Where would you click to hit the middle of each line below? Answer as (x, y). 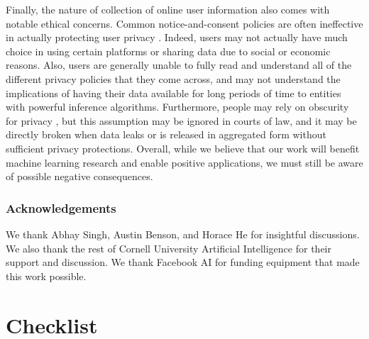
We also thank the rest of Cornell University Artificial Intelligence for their (169, 248)
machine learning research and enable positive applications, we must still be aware (184, 162)
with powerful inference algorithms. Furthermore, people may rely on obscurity (177, 107)
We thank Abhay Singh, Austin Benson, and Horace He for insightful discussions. (183, 234)
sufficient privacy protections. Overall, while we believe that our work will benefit (183, 148)
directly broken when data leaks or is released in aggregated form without (166, 134)
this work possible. (46, 276)
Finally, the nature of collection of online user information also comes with (168, 9)
